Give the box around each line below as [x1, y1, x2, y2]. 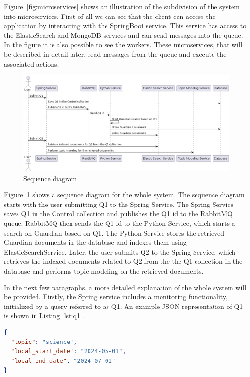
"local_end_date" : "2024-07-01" [11, 357, 116, 364]
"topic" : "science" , [11, 338, 77, 345]
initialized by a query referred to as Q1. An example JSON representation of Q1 [4, 301, 243, 311]
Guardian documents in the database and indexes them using [4, 237, 187, 247]
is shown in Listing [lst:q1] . [4, 310, 84, 321]
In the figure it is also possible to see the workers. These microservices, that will [4, 39, 243, 50]
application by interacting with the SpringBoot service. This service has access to [4, 20, 247, 31]
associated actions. [4, 58, 59, 69]
